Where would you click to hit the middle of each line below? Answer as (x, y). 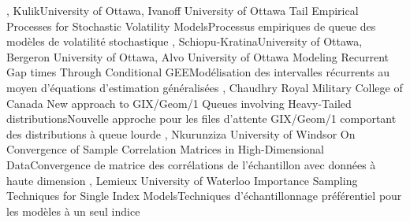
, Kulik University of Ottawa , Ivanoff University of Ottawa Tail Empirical (183, 10)
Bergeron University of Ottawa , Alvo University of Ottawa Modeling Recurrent (198, 56)
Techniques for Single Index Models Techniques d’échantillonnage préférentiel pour (204, 196)
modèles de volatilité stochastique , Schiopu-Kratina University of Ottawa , (184, 41)
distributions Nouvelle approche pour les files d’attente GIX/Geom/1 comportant (201, 118)
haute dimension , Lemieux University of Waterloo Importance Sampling (182, 180)
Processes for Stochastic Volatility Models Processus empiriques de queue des (191, 26)
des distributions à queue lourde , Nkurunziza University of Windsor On (181, 133)
